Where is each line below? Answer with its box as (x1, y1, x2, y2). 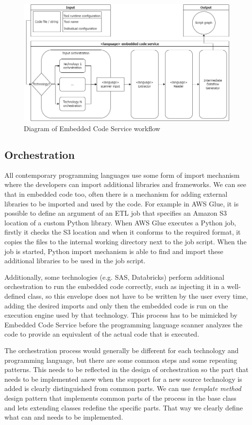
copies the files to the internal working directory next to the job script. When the (4, 237, 247, 247)
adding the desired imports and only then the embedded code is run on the (4, 300, 228, 310)
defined (4, 291, 26, 301)
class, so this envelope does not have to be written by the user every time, (28, 291, 248, 301)
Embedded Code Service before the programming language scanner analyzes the (4, 319, 243, 329)
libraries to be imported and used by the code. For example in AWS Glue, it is (4, 198, 239, 208)
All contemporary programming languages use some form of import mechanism (4, 170, 240, 180)
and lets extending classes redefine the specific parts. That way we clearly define (4, 402, 243, 412)
